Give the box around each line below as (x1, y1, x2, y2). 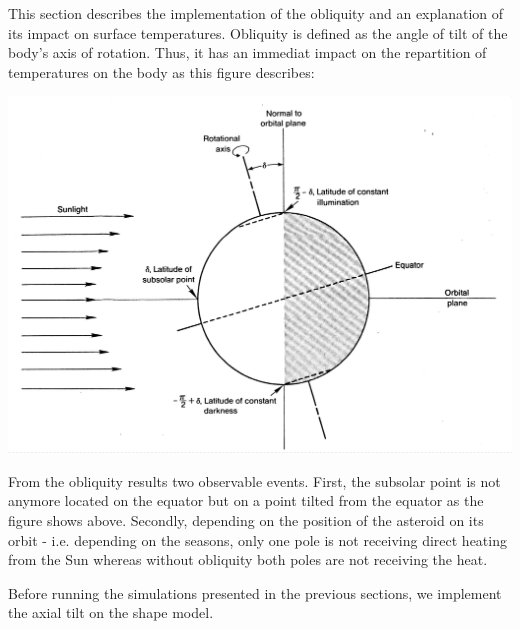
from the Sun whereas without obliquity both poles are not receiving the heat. (8, 549, 488, 570)
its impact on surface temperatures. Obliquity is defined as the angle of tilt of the (8, 22, 508, 43)
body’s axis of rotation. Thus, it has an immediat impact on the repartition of (8, 42, 487, 63)
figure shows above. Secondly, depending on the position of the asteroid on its (8, 509, 484, 530)
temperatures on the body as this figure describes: (8, 61, 315, 82)
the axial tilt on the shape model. (8, 602, 214, 623)
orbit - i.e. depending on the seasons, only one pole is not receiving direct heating (8, 529, 507, 550)
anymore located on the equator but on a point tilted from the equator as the (8, 490, 484, 511)
